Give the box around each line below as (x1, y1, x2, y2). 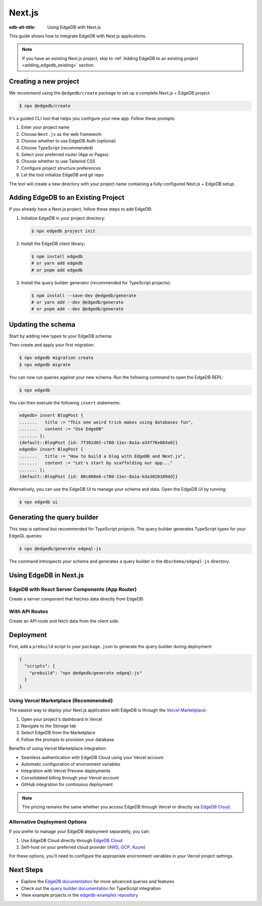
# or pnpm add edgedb (31, 267, 83, 273)
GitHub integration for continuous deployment (21, 781, 113, 788)
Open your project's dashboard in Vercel (21, 716, 102, 722)
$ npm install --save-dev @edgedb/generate (31, 292, 137, 298)
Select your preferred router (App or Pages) (21, 151, 109, 157)
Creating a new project (9, 77, 80, 85)
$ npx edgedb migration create (19, 355, 94, 361)
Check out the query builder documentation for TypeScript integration (21, 885, 161, 891)
